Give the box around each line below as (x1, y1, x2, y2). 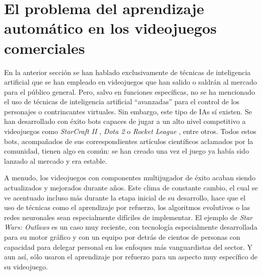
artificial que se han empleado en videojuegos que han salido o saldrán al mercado (4, 77, 257, 87)
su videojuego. (4, 261, 48, 271)
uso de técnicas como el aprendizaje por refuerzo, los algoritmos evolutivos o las (4, 202, 250, 213)
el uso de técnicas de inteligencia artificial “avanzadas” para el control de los (4, 96, 240, 107)
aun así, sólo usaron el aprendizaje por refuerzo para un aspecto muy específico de (4, 251, 258, 262)
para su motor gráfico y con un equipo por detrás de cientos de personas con (4, 232, 240, 242)
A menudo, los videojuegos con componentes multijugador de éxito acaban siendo (4, 172, 255, 183)
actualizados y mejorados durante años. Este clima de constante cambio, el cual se (4, 182, 258, 193)
